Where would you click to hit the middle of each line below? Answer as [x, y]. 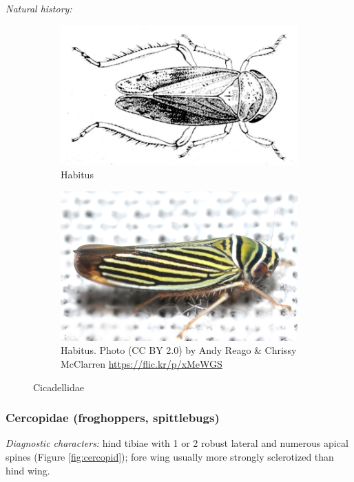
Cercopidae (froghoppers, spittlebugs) [113, 418]
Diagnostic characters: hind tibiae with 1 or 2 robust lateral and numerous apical [177, 443]
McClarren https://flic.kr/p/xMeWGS [142, 363]
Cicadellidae [59, 387]
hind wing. [28, 470]
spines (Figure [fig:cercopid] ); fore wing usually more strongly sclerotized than [170, 456]
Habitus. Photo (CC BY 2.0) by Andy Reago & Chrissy [179, 350]
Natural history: [39, 8]
